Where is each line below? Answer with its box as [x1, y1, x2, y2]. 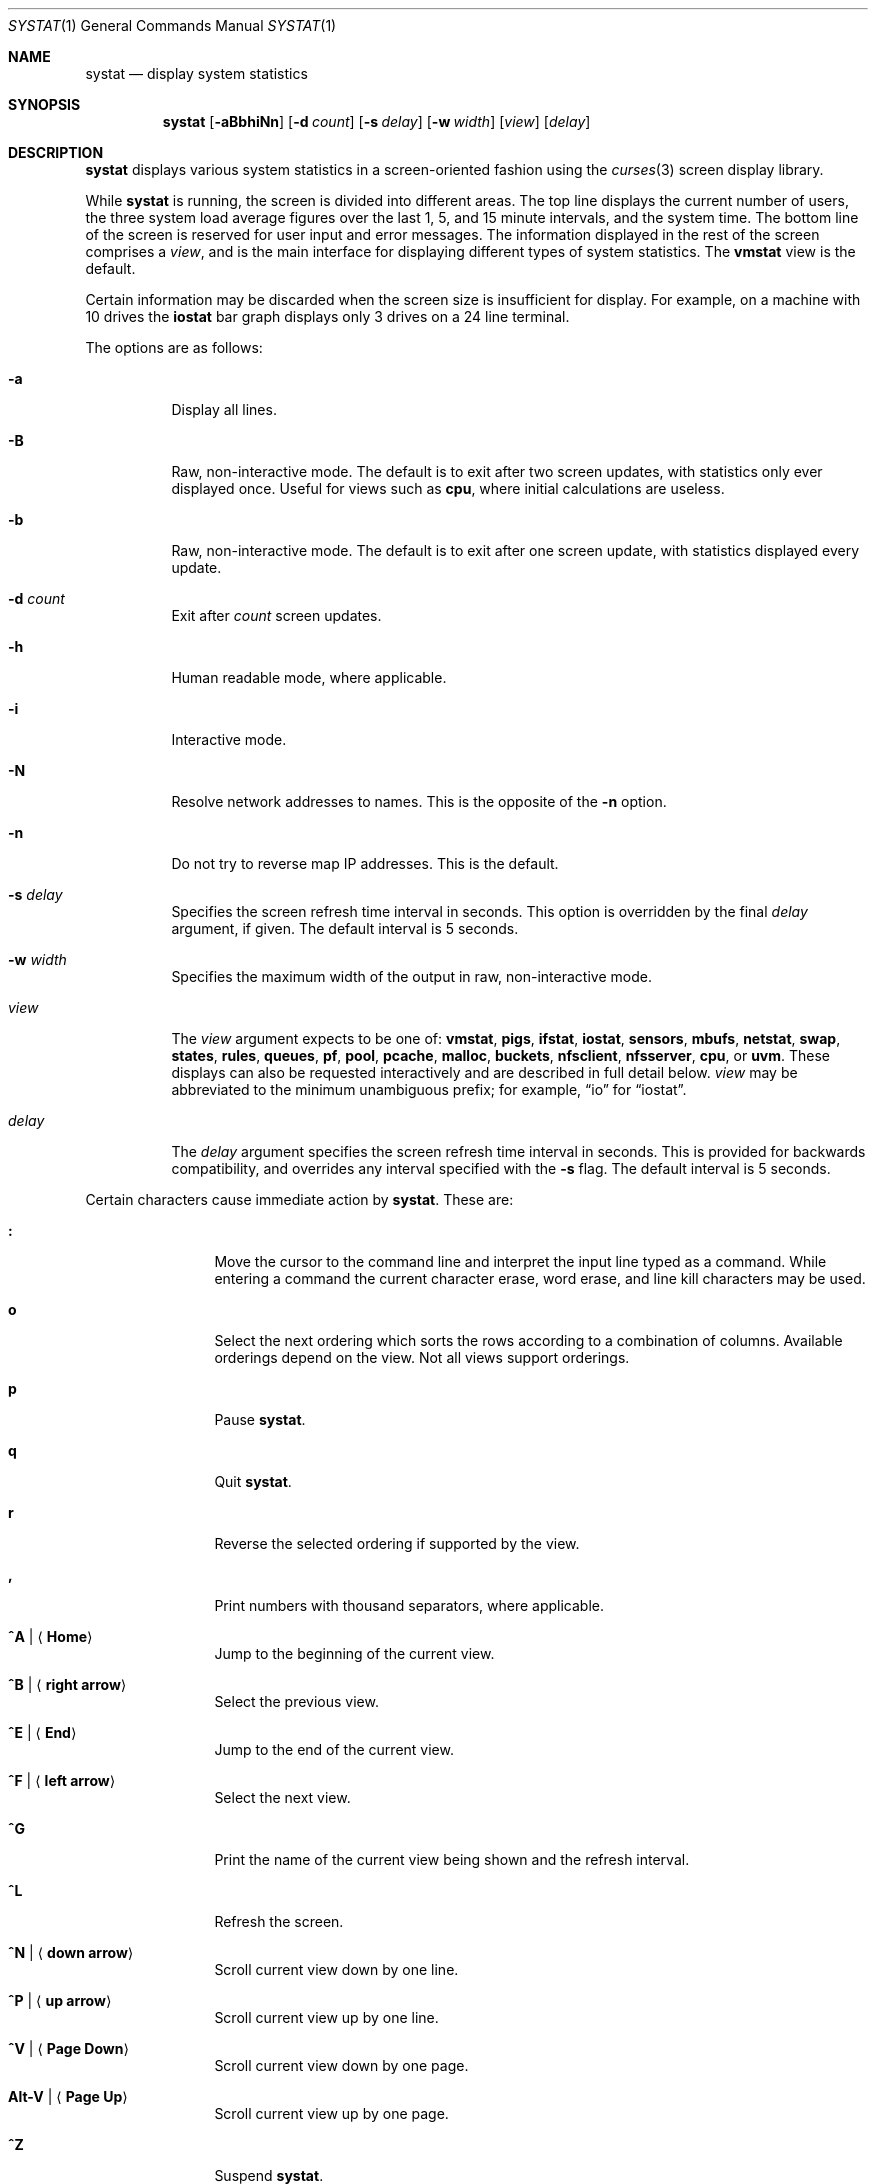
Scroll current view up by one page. [214, 2105, 449, 2122]
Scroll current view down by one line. [214, 1961, 459, 1978]
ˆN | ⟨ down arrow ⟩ [8, 1944, 134, 1961]
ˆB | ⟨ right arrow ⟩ [8, 1676, 127, 1693]
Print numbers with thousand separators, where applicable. [214, 1597, 604, 1614]
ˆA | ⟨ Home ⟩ [8, 1628, 93, 1645]
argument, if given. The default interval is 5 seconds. [171, 920, 519, 937]
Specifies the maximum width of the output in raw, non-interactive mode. [171, 968, 652, 985]
